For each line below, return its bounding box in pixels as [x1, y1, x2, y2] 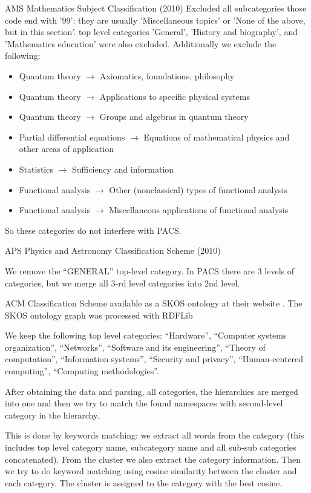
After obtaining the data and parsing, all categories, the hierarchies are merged [5, 385, 298, 397]
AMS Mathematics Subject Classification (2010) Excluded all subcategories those [5, 2, 307, 14]
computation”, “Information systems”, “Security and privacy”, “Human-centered [5, 352, 304, 365]
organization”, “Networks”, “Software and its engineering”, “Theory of [5, 340, 266, 353]
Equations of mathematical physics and [143, 130, 290, 143]
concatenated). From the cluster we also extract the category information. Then [5, 452, 301, 465]
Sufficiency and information [72, 162, 174, 175]
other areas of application [19, 142, 114, 155]
